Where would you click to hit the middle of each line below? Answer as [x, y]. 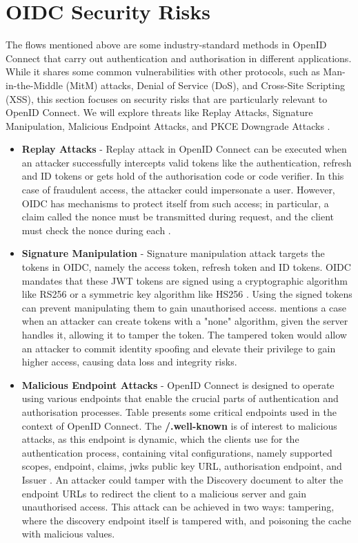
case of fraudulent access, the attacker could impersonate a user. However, [178, 190]
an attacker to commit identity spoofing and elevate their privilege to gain [179, 348]
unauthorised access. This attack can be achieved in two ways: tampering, [178, 507]
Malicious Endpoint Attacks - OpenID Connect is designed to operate [178, 384]
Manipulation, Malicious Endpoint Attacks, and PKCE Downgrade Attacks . [168, 125]
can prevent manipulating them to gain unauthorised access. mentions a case [184, 307]
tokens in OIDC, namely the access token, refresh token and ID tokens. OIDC [186, 267]
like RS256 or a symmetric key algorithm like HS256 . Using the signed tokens [187, 294]
